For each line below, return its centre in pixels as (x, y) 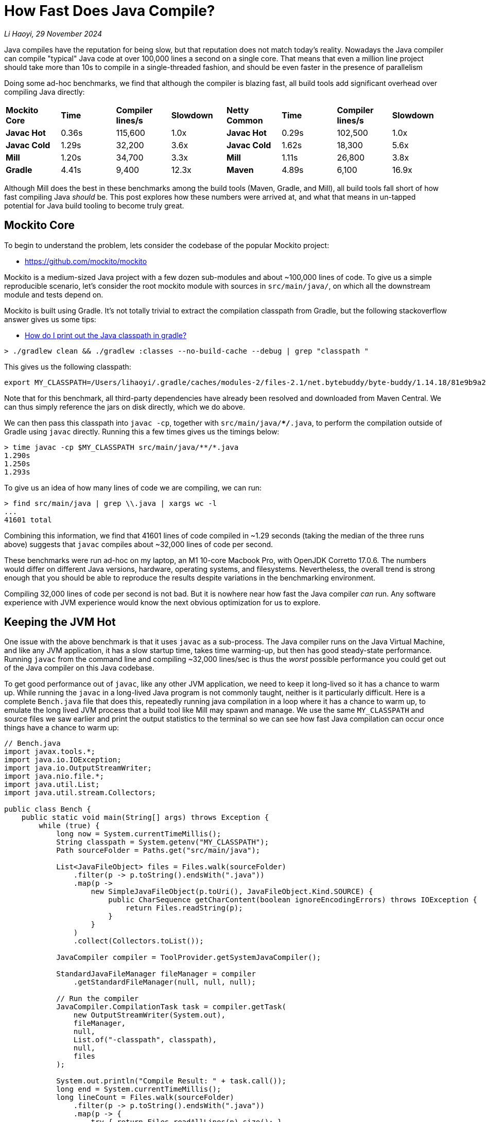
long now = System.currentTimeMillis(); (139, 834)
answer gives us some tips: (50, 319)
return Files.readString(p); (184, 908)
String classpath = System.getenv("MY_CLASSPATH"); (163, 842)
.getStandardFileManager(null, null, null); (164, 982)
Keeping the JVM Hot (60, 622)
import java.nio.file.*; (54, 776)
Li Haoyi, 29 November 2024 (53, 33)
